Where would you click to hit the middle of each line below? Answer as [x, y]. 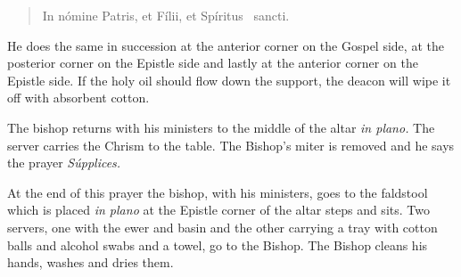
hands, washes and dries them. [91, 262]
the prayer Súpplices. [64, 163]
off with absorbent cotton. [78, 98]
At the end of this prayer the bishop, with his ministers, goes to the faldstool [218, 192]
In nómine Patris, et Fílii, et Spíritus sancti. [166, 15]
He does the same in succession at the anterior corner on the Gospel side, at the [226, 45]
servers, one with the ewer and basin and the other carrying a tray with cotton [222, 227]
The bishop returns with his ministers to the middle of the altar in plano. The [221, 127]
